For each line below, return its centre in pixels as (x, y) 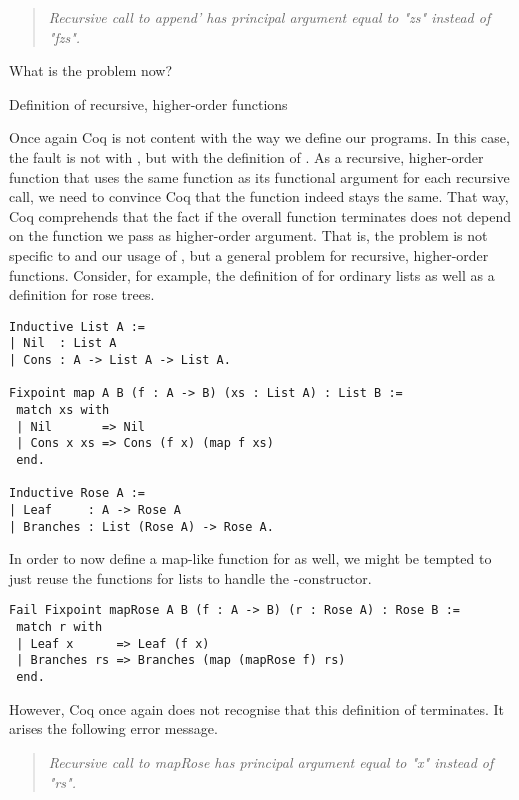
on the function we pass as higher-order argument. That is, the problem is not (248, 235)
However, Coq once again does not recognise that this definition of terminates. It (257, 708)
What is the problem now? (91, 70)
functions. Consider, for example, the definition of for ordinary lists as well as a (252, 274)
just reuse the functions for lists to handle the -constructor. (190, 577)
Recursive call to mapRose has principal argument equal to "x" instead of (271, 761)
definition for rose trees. (82, 294)
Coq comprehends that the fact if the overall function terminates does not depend (260, 215)
